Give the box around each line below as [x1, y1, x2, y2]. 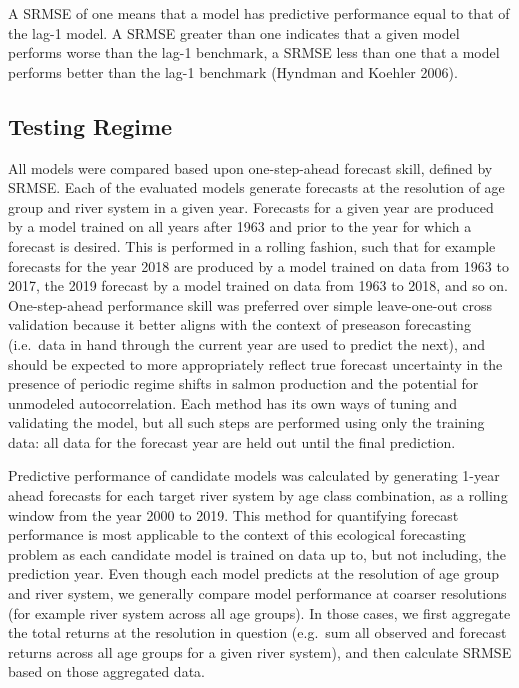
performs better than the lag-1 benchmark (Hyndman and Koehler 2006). [8, 61, 458, 82]
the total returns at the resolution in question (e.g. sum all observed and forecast [8, 622, 507, 643]
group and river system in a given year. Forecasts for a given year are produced [8, 196, 494, 217]
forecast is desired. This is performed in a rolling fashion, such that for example [8, 235, 496, 256]
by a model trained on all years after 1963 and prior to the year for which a [8, 216, 472, 237]
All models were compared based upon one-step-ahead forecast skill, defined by [8, 157, 493, 178]
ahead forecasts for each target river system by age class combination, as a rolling [8, 485, 508, 506]
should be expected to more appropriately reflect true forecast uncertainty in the [8, 353, 503, 374]
